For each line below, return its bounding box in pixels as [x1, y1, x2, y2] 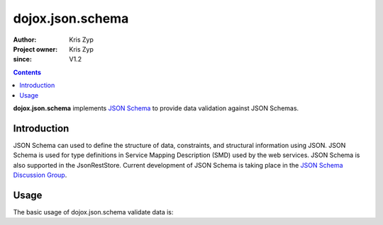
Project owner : [13, 45, 58, 53]
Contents [13, 68, 42, 76]
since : [13, 55, 32, 64]
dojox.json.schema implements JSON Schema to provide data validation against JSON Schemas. [13, 103, 299, 112]
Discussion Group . [13, 171, 67, 179]
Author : [13, 35, 37, 44]
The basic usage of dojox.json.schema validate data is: [13, 207, 174, 216]
